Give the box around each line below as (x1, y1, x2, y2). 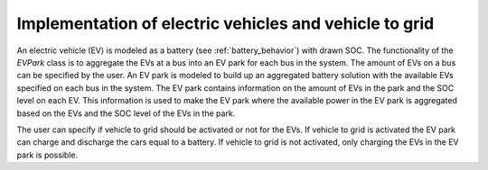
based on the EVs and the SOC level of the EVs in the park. (16, 108, 236, 119)
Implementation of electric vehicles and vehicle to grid (16, 13, 435, 33)
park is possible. (16, 149, 79, 160)
